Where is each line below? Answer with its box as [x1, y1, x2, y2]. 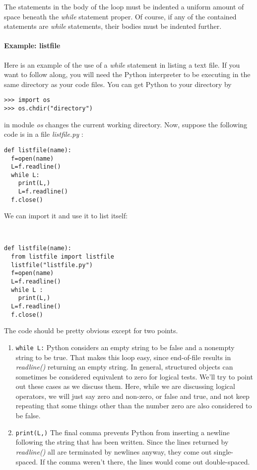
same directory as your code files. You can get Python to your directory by [4, 79, 232, 89]
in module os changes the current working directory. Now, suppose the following [4, 119, 248, 129]
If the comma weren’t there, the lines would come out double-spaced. [40, 456, 250, 467]
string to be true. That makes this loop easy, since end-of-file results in [15, 352, 231, 362]
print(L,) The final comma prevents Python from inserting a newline [15, 427, 230, 437]
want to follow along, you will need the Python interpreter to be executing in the [4, 69, 251, 80]
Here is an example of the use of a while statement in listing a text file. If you [4, 59, 240, 70]
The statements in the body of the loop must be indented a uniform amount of [4, 1, 244, 11]
